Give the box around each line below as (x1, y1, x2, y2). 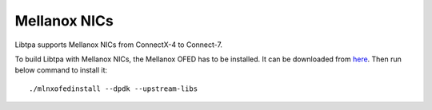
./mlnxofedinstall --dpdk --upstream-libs (29, 84, 198, 93)
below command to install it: (14, 65, 108, 75)
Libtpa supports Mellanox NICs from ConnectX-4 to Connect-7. (14, 40, 223, 49)
